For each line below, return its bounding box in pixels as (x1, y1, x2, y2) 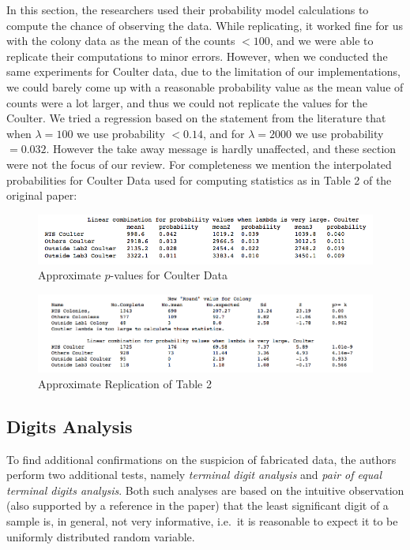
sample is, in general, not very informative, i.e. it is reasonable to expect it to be (6, 512, 398, 529)
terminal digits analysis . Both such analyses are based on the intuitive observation (6, 481, 404, 498)
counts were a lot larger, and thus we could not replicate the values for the (6, 94, 367, 110)
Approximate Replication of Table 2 (38, 375, 212, 391)
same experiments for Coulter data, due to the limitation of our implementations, (6, 63, 401, 80)
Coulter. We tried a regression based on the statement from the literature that (6, 110, 386, 126)
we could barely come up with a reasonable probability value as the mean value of (6, 78, 404, 95)
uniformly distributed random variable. (6, 528, 195, 544)
